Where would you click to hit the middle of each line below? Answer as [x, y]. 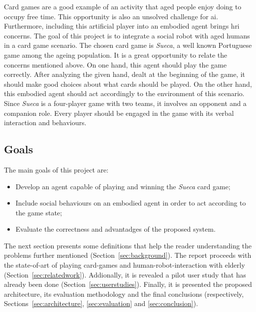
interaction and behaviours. [45, 122]
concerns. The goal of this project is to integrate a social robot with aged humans [127, 35]
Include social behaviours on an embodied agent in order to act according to [131, 203]
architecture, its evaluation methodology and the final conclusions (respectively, [124, 294]
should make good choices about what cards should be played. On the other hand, [128, 84]
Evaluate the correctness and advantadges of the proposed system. [115, 229]
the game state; [39, 212]
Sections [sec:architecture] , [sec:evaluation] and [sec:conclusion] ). [101, 303]
